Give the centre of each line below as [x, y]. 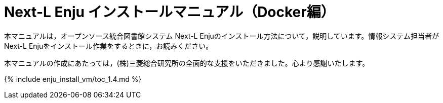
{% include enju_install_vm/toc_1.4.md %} [73, 79]
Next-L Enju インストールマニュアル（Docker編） [170, 12]
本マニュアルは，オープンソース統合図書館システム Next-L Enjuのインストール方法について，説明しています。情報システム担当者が [222, 36]
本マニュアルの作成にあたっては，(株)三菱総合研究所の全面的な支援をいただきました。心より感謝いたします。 [187, 63]
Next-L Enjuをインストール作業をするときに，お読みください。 [109, 46]
